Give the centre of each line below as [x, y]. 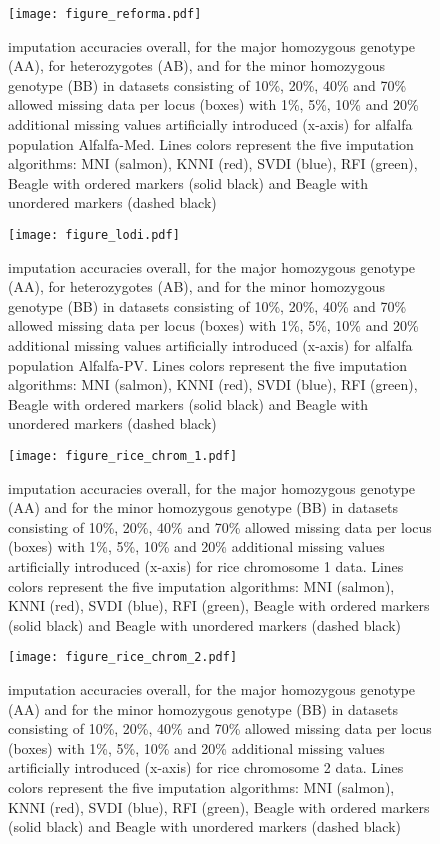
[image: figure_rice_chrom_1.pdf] [123, 456]
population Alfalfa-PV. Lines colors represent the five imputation [207, 364]
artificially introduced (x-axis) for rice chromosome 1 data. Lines [206, 566]
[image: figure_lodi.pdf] [94, 235]
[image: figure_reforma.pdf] [105, 14]
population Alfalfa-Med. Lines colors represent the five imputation [211, 143]
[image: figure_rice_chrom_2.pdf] [123, 657]
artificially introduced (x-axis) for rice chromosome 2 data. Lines [206, 767]
